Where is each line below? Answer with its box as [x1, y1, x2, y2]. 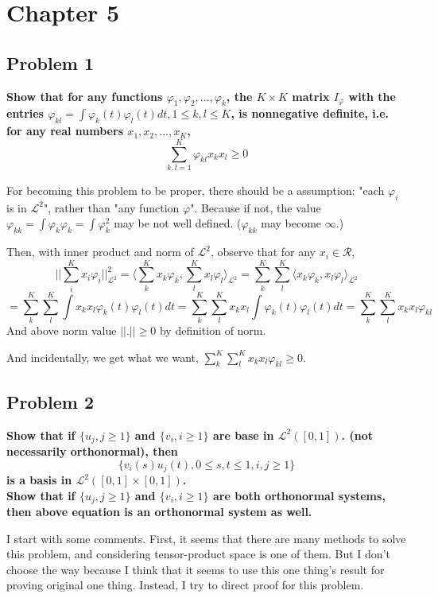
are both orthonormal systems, [212, 487, 386, 503]
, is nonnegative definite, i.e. [231, 105, 389, 122]
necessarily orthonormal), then [6, 442, 178, 459]
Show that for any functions [6, 87, 163, 104]
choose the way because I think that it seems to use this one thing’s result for [6, 561, 385, 577]
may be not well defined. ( [114, 215, 242, 231]
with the [348, 87, 396, 104]
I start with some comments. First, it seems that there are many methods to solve [6, 530, 406, 546]
